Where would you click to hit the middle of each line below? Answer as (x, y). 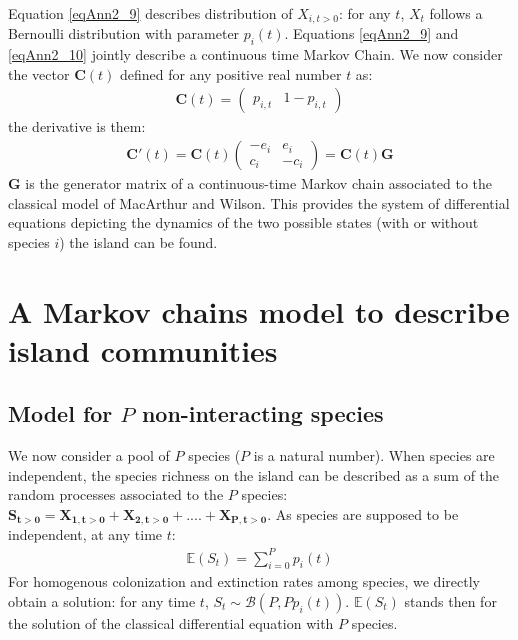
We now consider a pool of (89, 455)
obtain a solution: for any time (102, 600)
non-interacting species (262, 413)
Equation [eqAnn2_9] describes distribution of (150, 13)
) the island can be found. (138, 241)
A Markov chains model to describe (259, 310)
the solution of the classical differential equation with (171, 622)
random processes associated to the (116, 494)
